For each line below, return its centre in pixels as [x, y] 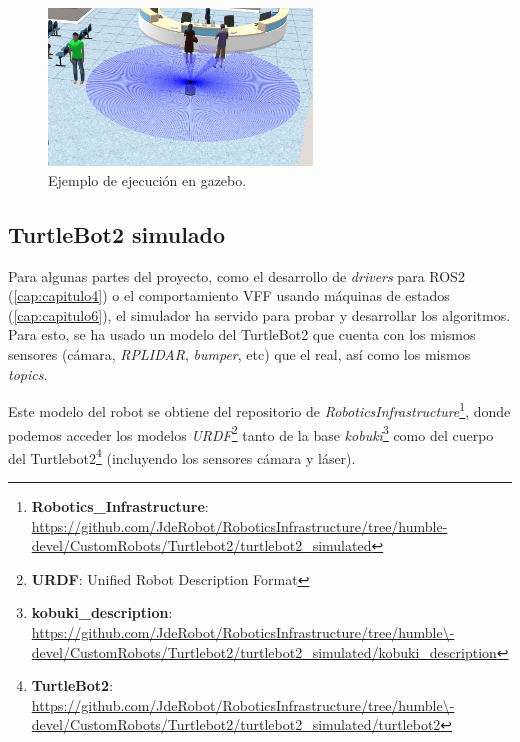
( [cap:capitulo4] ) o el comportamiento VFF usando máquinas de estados [229, 295]
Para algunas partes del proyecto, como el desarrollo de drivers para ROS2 [236, 275]
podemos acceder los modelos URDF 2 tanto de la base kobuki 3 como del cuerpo [251, 433]
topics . [28, 373]
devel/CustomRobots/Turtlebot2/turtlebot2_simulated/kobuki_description [264, 651]
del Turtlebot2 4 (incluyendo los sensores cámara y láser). [182, 456]
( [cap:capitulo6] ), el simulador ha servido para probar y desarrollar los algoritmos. [259, 314]
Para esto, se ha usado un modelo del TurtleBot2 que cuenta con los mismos [242, 334]
